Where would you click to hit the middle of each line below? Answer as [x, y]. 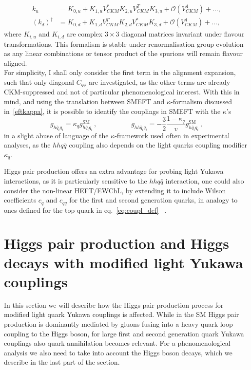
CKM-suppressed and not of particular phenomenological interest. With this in [122, 92]
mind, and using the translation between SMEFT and [84, 101]
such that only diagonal [39, 82]
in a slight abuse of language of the [56, 135]
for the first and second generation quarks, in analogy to [154, 200]
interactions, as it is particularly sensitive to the [76, 181]
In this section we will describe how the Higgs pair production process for [114, 305]
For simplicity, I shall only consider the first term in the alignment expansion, [120, 72]
